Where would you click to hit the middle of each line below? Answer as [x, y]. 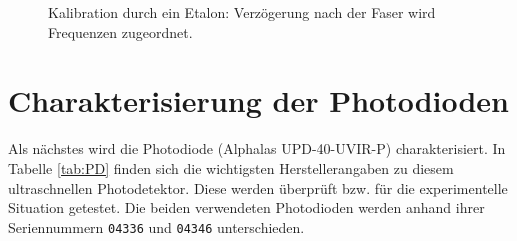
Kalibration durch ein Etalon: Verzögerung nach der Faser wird [242, 12]
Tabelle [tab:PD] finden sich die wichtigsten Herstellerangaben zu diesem [231, 167]
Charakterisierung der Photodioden [259, 100]
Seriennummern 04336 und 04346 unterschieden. [156, 226]
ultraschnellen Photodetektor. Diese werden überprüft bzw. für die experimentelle [258, 187]
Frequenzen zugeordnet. [120, 31]
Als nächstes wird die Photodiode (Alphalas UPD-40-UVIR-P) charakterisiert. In [257, 148]
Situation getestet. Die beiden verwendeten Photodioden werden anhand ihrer [246, 207]
